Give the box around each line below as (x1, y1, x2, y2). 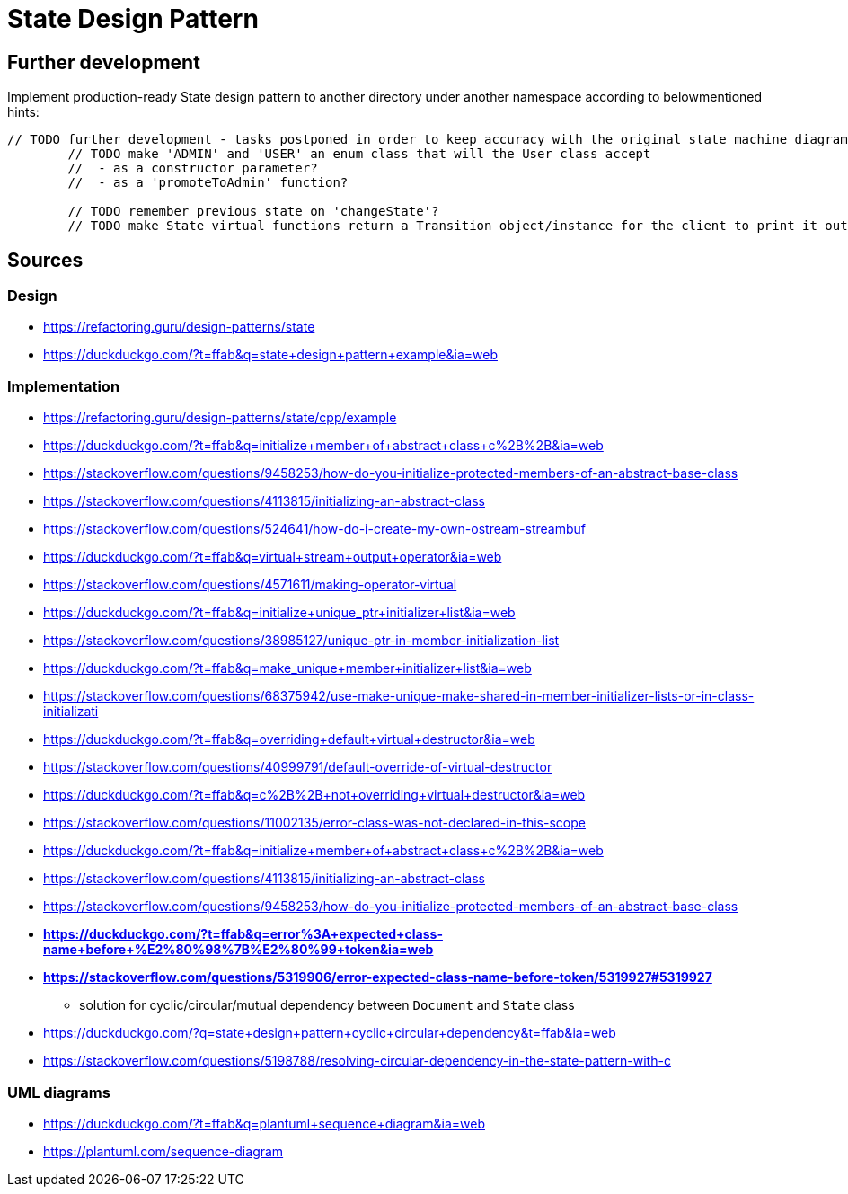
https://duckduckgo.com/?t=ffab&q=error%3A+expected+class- (43, 926, 443, 942)
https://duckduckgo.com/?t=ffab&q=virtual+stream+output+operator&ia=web (43, 549, 502, 565)
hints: (7, 104, 40, 120)
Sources (7, 248, 84, 271)
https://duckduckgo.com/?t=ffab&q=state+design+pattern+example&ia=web (43, 347, 498, 363)
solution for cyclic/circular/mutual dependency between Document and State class (79, 997, 575, 1013)
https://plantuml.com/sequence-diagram (43, 1143, 284, 1159)
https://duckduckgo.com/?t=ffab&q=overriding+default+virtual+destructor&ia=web (43, 731, 535, 747)
